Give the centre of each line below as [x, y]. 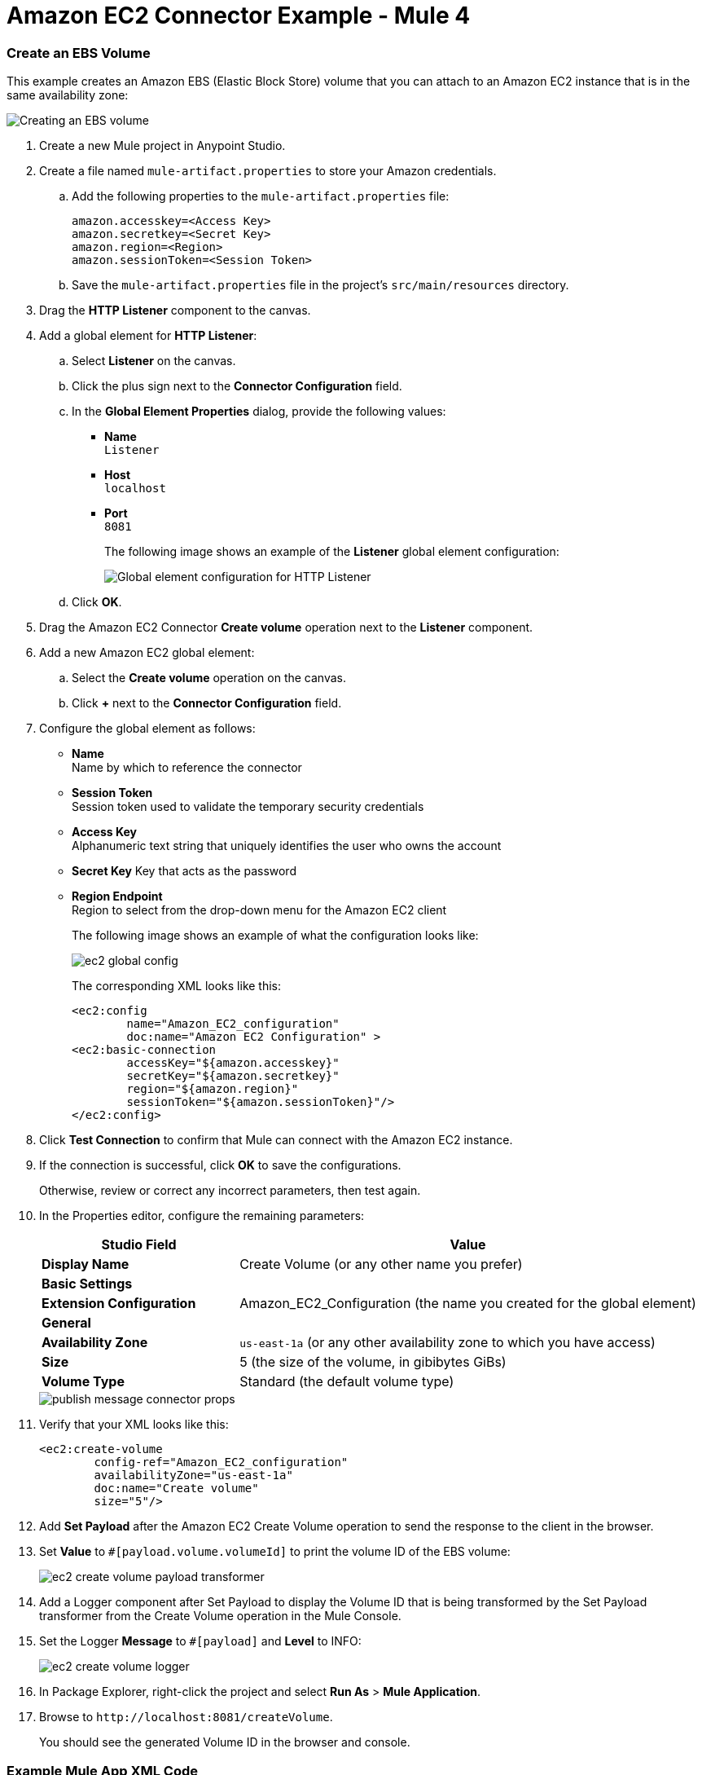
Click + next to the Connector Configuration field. [207, 703]
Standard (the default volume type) [347, 1382]
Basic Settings [87, 1284]
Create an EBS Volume [79, 53]
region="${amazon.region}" [213, 1089]
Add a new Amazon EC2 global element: [147, 653]
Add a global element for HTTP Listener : [148, 336]
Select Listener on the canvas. [154, 361]
